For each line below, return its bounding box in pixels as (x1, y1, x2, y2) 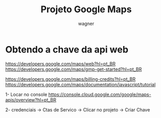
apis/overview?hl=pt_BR (5, 97, 56, 103)
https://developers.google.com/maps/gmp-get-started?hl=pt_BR (5, 66, 142, 72)
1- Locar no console (5, 91, 48, 98)
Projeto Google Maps (41, 4, 132, 15)
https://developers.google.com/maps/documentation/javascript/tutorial (5, 81, 156, 87)
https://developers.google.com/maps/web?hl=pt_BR (5, 60, 116, 67)
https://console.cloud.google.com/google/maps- (48, 91, 151, 98)
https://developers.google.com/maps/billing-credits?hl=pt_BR (5, 76, 136, 82)
